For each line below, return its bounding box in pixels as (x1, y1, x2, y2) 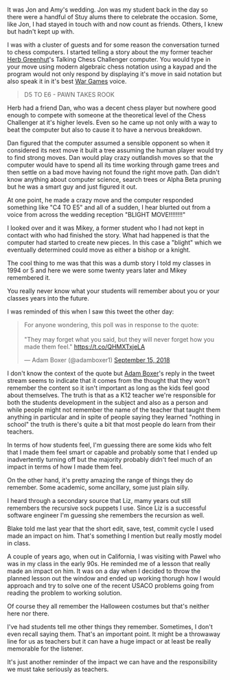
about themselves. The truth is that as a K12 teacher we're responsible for (7, 391, 216, 399)
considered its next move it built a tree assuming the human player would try (7, 146, 224, 154)
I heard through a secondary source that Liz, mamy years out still (7, 497, 191, 505)
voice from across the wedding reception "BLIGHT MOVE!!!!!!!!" (7, 211, 186, 219)
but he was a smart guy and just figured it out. (7, 183, 137, 191)
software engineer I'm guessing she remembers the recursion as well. (7, 511, 205, 519)
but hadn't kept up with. (7, 27, 75, 36)
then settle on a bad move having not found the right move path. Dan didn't (7, 168, 220, 176)
